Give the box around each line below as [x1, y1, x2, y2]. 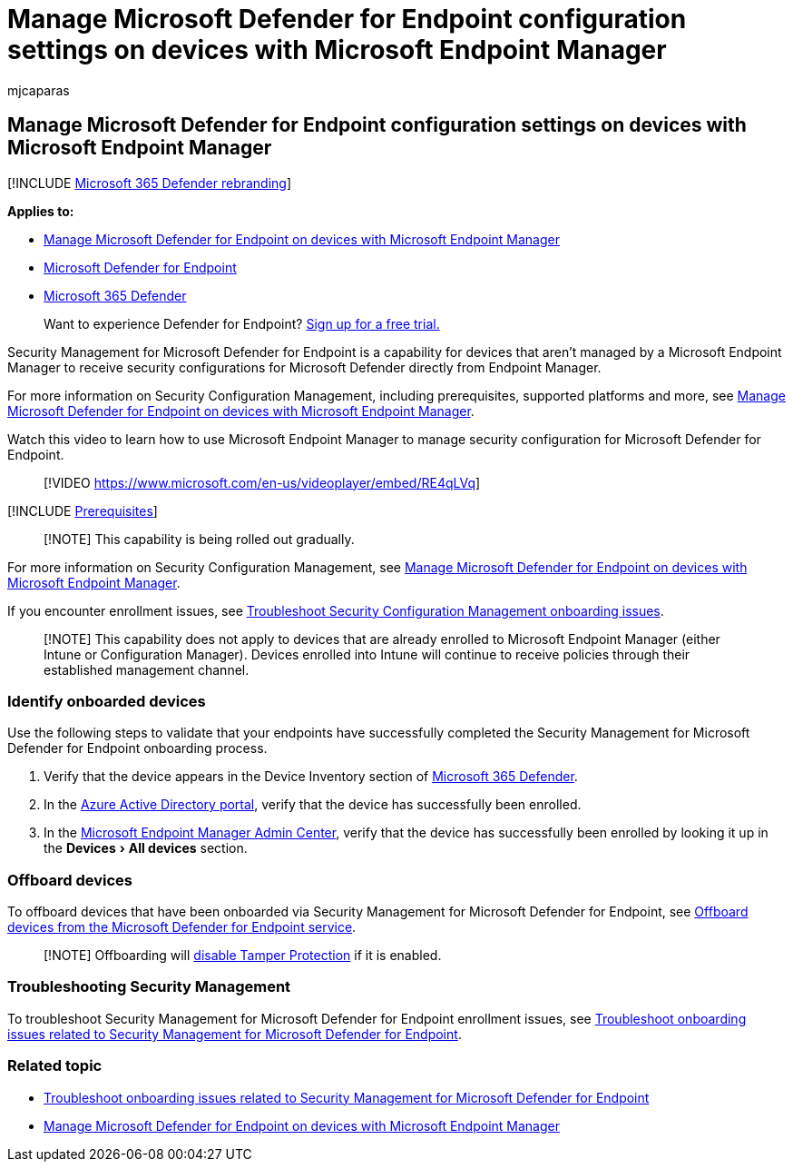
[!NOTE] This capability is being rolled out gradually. [44, 530, 355, 547]
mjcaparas [7, 82, 70, 98]
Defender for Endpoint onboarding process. [7, 740, 268, 757]
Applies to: [7, 203, 74, 219]
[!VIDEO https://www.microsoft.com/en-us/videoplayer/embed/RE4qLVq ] [44, 474, 481, 490]
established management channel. [44, 661, 250, 678]
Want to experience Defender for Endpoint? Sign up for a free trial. [44, 315, 440, 332]
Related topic [7, 1056, 103, 1075]
